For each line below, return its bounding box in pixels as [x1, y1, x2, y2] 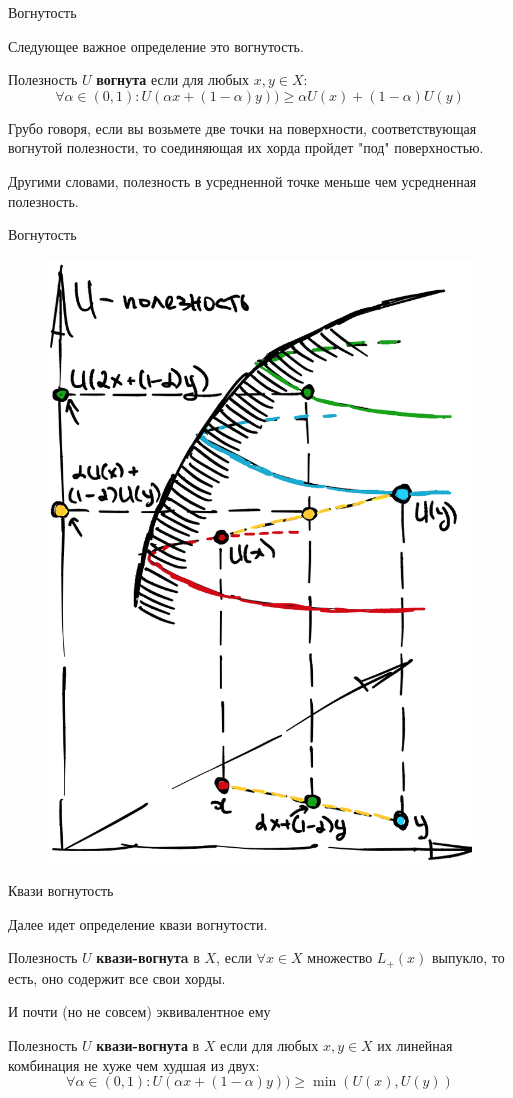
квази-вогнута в [96, 1035, 200, 1056]
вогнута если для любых [96, 69, 249, 90]
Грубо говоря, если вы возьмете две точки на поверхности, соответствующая [8, 117, 477, 138]
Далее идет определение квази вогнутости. [8, 913, 268, 934]
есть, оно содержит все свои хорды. [8, 967, 226, 988]
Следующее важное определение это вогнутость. [8, 35, 304, 56]
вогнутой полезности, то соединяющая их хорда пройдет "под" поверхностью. [8, 137, 484, 158]
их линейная [377, 1035, 453, 1056]
